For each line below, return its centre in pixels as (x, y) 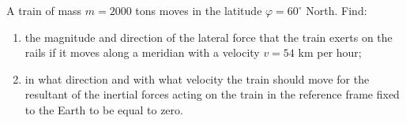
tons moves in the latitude (199, 10)
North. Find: (336, 10)
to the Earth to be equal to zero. (104, 109)
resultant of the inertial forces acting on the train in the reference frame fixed (212, 94)
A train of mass (44, 10)
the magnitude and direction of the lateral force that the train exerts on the (209, 37)
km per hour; (330, 52)
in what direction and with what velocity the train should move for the (197, 78)
